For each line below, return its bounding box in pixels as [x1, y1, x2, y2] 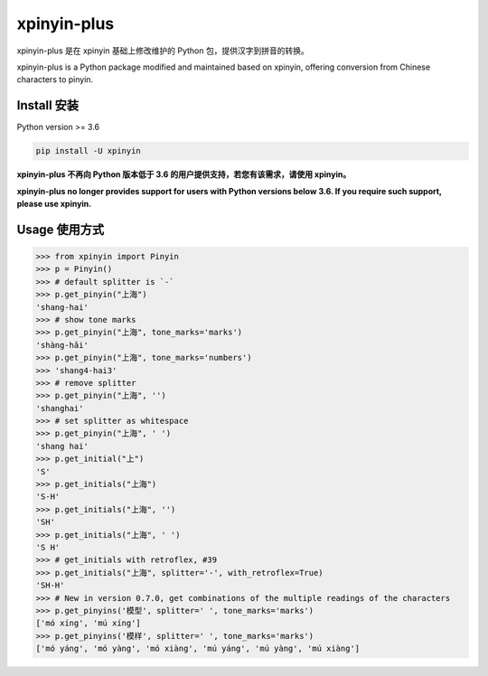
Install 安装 [16, 98, 80, 113]
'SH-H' [35, 580, 65, 591]
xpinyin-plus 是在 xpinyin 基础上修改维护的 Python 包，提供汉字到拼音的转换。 [16, 45, 309, 56]
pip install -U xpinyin [35, 146, 142, 156]
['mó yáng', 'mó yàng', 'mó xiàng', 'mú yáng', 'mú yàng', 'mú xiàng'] [35, 643, 361, 654]
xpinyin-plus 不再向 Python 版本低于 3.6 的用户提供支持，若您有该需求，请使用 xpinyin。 [16, 169, 352, 180]
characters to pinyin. [16, 74, 94, 85]
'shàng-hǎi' [35, 340, 89, 350]
